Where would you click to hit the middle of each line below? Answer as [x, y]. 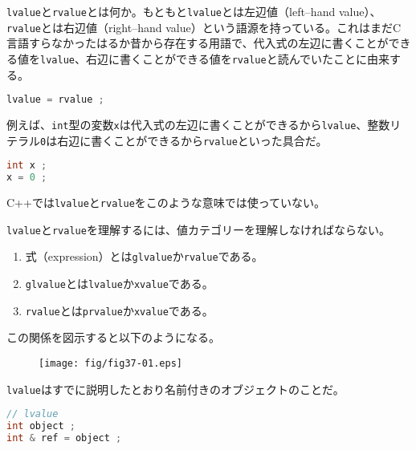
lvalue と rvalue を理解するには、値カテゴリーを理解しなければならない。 [198, 229]
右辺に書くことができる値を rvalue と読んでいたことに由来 [237, 58]
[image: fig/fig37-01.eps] [110, 363]
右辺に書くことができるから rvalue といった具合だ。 [192, 140]
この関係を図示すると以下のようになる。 [113, 337]
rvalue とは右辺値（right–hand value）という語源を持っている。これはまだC [204, 27]
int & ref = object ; [64, 438]
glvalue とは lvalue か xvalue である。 [119, 284]
